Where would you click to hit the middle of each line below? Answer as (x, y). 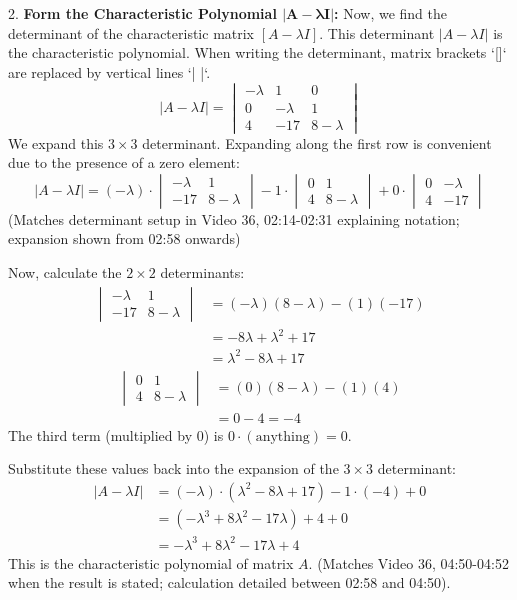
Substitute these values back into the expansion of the (173, 468)
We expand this (56, 142)
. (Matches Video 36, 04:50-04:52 (408, 562)
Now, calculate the (65, 272)
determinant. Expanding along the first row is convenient (317, 142)
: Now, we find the (391, 13)
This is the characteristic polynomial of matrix (151, 562)
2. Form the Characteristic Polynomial (142, 13)
